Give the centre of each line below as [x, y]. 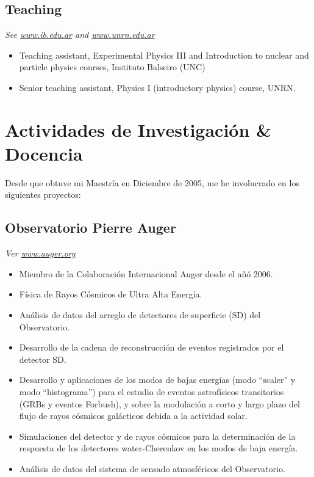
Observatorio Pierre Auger [91, 228]
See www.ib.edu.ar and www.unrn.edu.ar [80, 35]
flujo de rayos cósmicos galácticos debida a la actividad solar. [133, 416]
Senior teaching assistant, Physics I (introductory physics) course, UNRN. [157, 87]
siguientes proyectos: [43, 195]
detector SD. [43, 359]
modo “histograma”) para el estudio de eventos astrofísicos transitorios [152, 392]
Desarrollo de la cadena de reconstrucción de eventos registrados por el [152, 347]
